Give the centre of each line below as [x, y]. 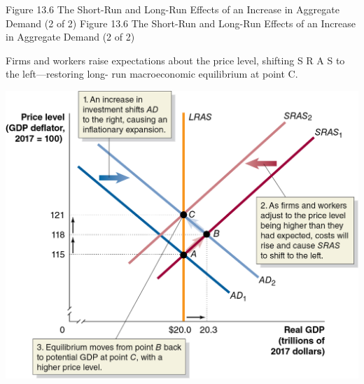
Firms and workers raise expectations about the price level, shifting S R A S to [175, 60]
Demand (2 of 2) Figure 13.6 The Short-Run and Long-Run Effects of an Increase [181, 23]
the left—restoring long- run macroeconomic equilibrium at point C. [152, 74]
